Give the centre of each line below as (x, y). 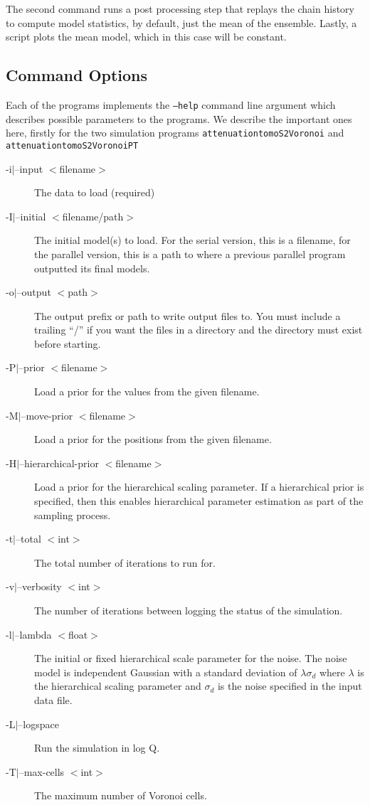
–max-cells (42, 771)
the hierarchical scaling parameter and (118, 686)
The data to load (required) (95, 192)
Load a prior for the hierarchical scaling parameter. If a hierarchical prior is (199, 487)
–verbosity (39, 586)
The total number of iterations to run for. (125, 562)
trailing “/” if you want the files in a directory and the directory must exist (199, 330)
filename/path (93, 216)
